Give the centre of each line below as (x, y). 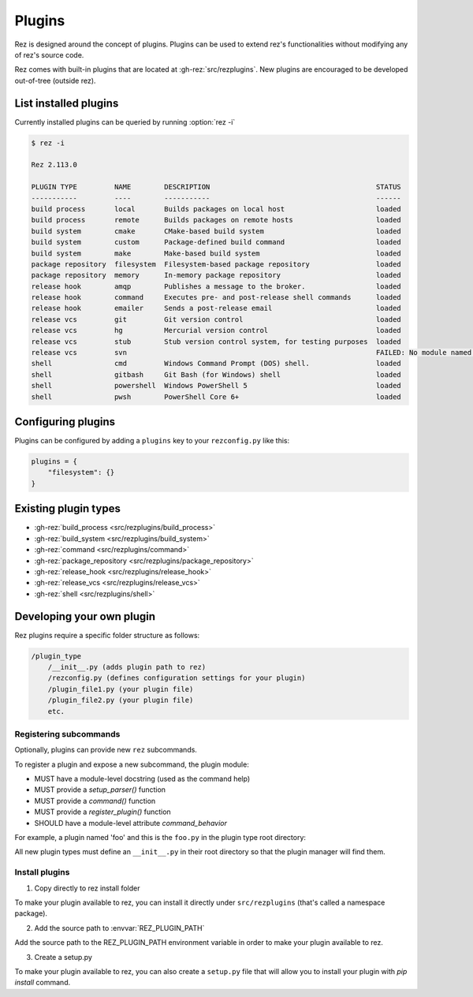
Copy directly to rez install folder (88, 888)
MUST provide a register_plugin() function (102, 812)
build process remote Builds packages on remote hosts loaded (216, 220)
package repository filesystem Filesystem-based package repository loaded (216, 264)
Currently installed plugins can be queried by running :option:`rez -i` (125, 121)
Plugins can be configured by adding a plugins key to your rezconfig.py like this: (152, 441)
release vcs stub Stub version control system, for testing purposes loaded (216, 342)
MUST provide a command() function (95, 801)
